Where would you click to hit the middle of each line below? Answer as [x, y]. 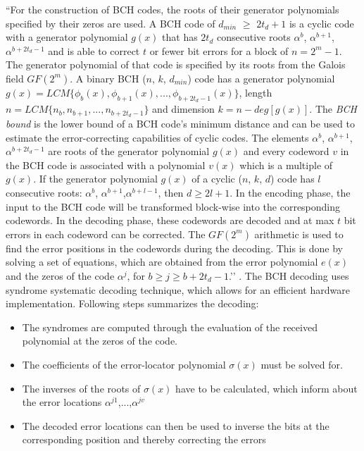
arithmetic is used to [299, 234]
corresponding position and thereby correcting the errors [144, 439]
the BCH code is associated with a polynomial [106, 165]
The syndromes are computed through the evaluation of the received [170, 327]
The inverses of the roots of [81, 388]
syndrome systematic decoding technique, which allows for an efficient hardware [178, 289]
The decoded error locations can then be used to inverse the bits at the [176, 425]
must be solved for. [302, 364]
